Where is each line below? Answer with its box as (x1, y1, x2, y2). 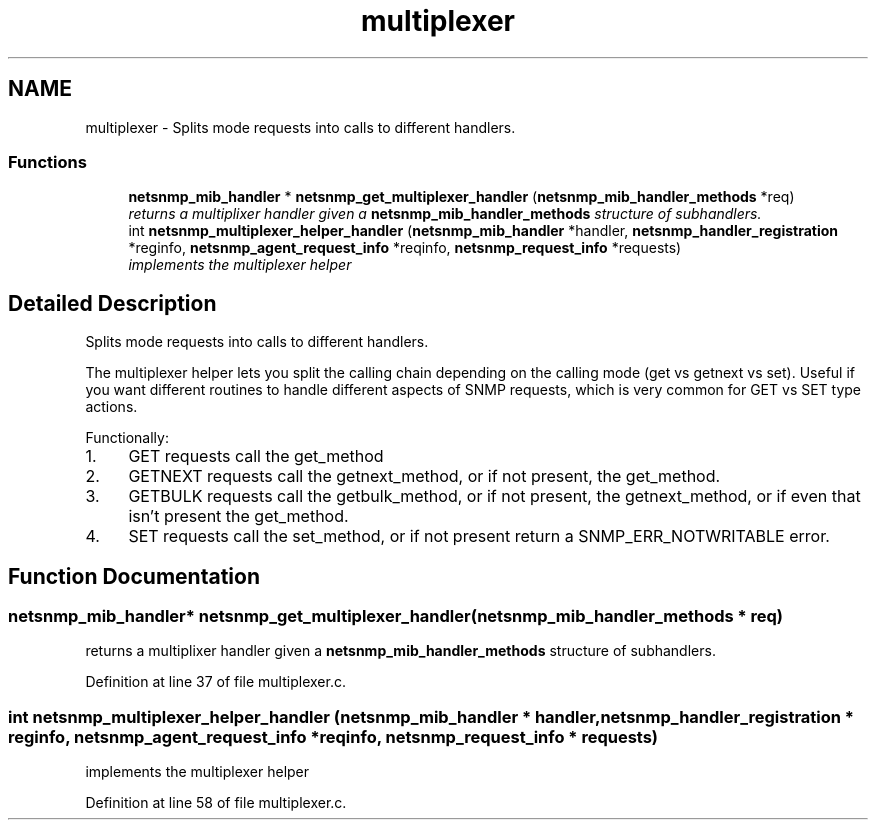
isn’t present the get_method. (128, 506, 349, 527)
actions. (85, 398, 138, 416)
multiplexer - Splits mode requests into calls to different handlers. (85, 118, 516, 136)
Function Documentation (8, 563, 260, 589)
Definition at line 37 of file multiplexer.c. (85, 673, 346, 691)
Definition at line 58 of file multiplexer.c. (85, 794, 347, 812)
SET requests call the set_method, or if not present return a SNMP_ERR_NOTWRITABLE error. (128, 526, 830, 547)
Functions (8, 151, 87, 172)
